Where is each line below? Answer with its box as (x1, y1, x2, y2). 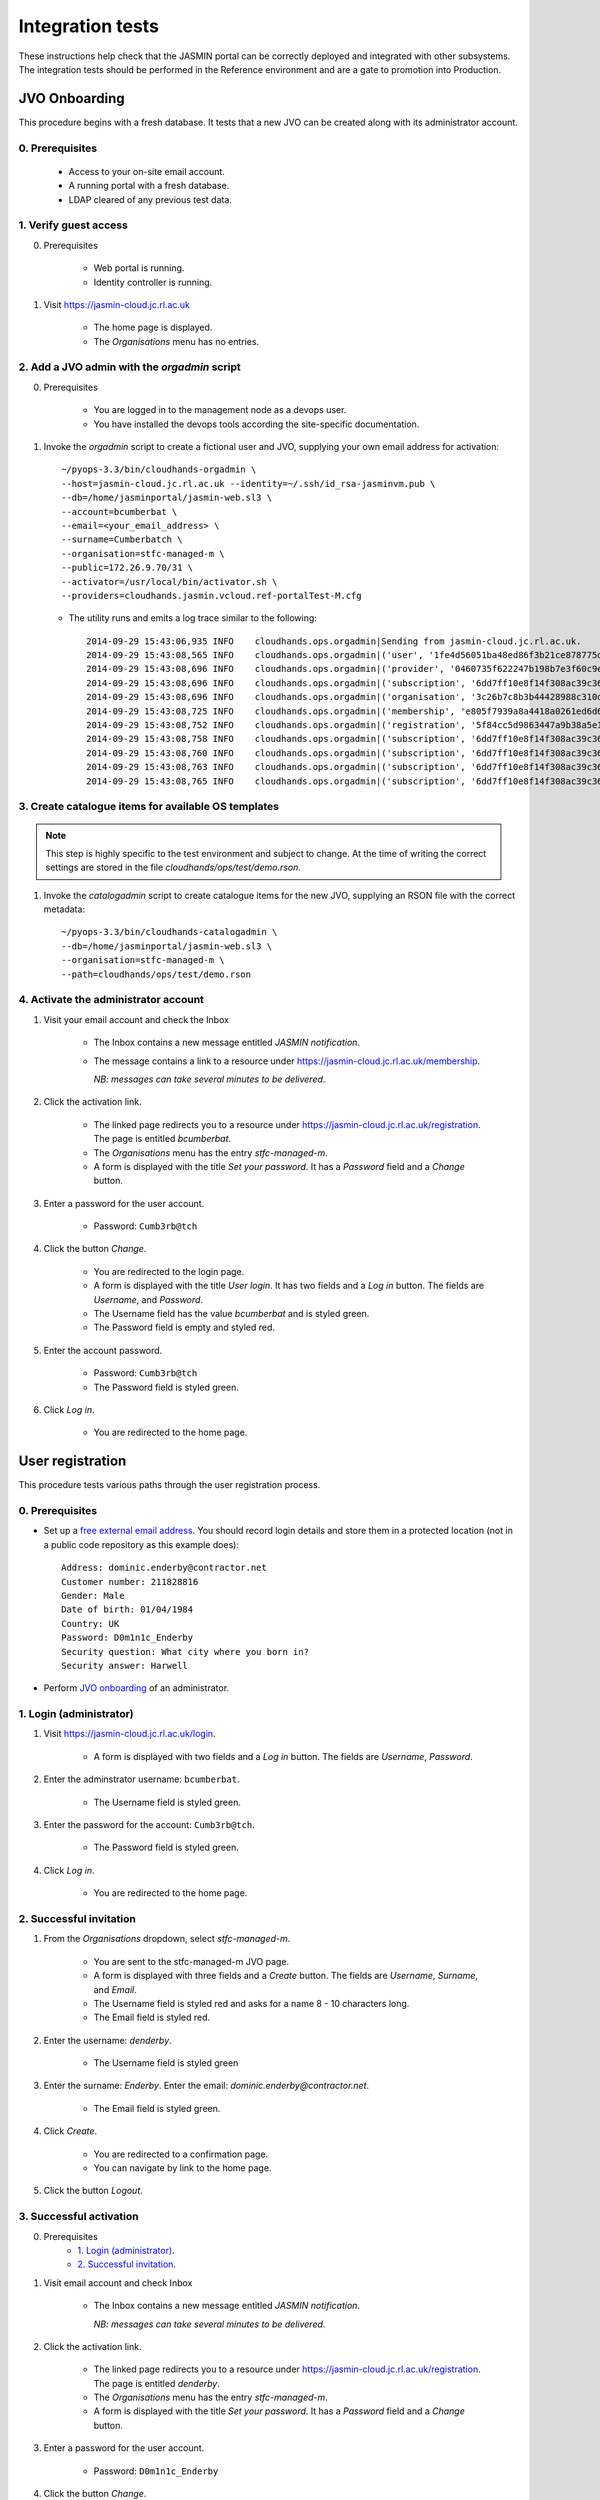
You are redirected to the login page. (93, 1265, 245, 1277)
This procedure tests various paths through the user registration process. (18, 1479, 321, 1491)
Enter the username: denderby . (43, 2034, 172, 2046)
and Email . (93, 1983, 137, 1995)
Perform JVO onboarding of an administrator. (43, 1682, 230, 1694)
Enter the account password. (43, 1344, 163, 1356)
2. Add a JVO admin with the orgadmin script (18, 360, 241, 374)
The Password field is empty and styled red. (93, 1321, 275, 1334)
